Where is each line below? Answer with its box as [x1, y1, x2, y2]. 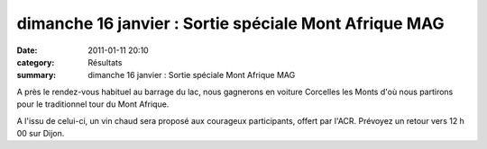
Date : [16, 45, 38, 56]
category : [16, 57, 55, 67]
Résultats [87, 57, 123, 67]
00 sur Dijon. [16, 127, 65, 138]
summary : [16, 70, 57, 81]
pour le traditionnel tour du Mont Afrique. [16, 99, 170, 110]
